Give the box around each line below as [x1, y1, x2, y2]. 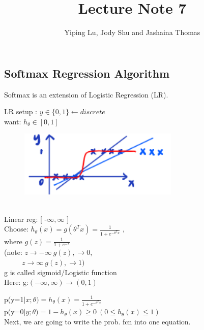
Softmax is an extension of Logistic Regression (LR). [4, 89, 168, 100]
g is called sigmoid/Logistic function [4, 267, 117, 277]
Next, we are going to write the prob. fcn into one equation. [4, 316, 191, 326]
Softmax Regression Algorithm [4, 65, 170, 81]
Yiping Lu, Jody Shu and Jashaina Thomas [64, 27, 200, 38]
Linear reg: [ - [4, 213, 47, 224]
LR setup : [4, 106, 38, 117]
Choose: [4, 223, 28, 234]
